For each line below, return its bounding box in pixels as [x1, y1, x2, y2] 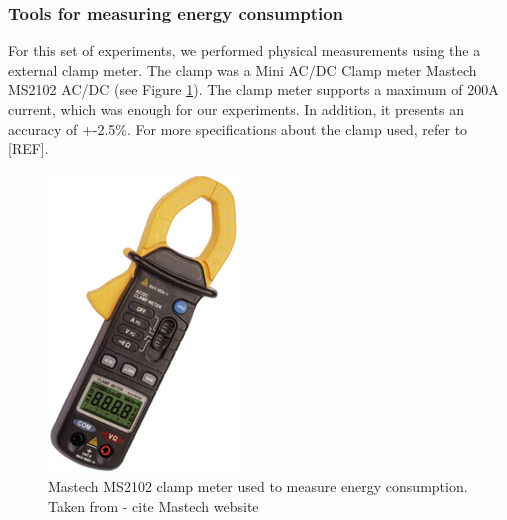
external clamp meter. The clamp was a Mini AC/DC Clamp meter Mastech [8, 59, 477, 80]
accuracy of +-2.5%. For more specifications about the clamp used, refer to [8, 118, 468, 139]
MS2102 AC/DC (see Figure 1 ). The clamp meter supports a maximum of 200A [8, 79, 499, 100]
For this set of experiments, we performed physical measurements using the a [8, 40, 481, 61]
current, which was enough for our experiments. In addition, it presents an [8, 99, 464, 119]
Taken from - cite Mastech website [48, 495, 259, 516]
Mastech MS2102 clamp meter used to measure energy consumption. [48, 476, 468, 497]
